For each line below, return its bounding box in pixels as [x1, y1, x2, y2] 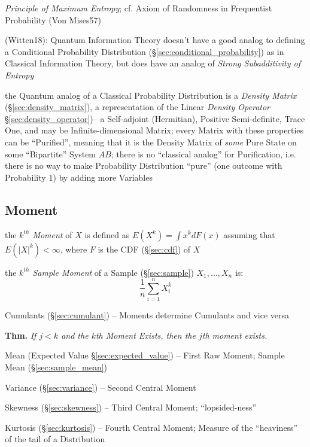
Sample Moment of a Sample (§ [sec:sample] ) [32, 266, 194, 278]
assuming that [223, 228, 275, 241]
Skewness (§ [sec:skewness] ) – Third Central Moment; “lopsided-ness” [5, 401, 257, 413]
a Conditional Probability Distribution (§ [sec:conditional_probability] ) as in [5, 45, 284, 57]
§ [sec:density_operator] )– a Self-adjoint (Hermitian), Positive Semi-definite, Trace [5, 112, 305, 124]
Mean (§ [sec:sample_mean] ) [5, 361, 108, 373]
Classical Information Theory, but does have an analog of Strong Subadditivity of [5, 57, 301, 69]
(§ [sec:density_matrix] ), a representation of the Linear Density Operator [5, 101, 270, 113]
